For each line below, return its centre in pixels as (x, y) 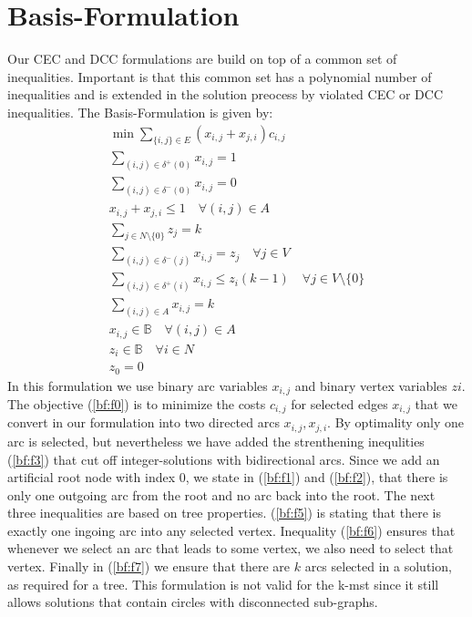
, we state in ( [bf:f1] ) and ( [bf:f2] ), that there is (317, 477)
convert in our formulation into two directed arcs (144, 422)
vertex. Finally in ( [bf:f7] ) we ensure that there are (149, 566)
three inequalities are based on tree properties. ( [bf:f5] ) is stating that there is (224, 513)
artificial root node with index (92, 477)
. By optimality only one (396, 422)
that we (436, 404)
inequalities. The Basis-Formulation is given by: (140, 112)
